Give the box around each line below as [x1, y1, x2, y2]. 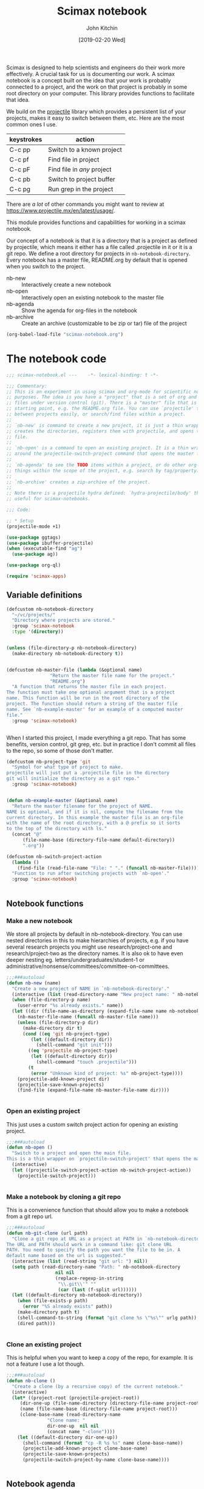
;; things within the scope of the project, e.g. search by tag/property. [6, 468, 200, 474]
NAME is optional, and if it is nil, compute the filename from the [6, 809, 183, 815]
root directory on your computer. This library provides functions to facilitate [6, 89, 195, 97]
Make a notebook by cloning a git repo [6, 1192, 121, 1201]
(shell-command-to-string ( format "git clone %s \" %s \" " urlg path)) [17, 1315, 197, 1321]
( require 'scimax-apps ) [6, 573, 67, 579]
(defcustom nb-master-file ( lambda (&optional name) [6, 667, 143, 673]
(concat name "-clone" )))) [47, 1428, 115, 1434]
